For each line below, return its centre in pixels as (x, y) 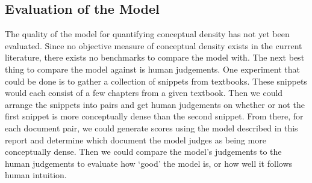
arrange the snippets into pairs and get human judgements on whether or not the (155, 104)
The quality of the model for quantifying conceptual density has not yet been (147, 34)
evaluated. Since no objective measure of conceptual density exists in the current (154, 45)
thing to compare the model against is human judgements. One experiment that (152, 69)
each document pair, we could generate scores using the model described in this (151, 127)
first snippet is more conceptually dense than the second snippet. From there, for (154, 116)
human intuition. (36, 175)
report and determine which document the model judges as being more (136, 139)
